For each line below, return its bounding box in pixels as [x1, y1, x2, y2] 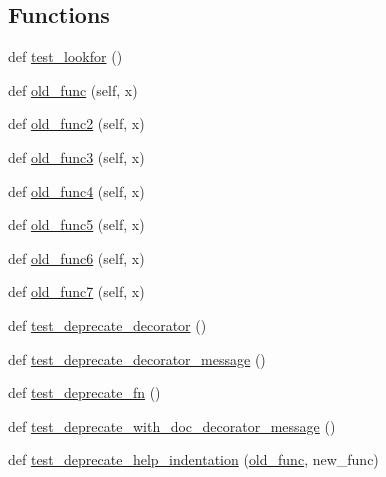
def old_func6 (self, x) [8, 247, 145, 268]
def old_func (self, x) [8, 79, 138, 100]
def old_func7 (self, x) [8, 281, 145, 302]
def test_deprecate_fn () [8, 382, 161, 403]
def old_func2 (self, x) [8, 113, 145, 134]
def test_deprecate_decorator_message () [8, 348, 266, 369]
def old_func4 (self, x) [8, 180, 145, 201]
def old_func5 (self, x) [8, 214, 145, 235]
